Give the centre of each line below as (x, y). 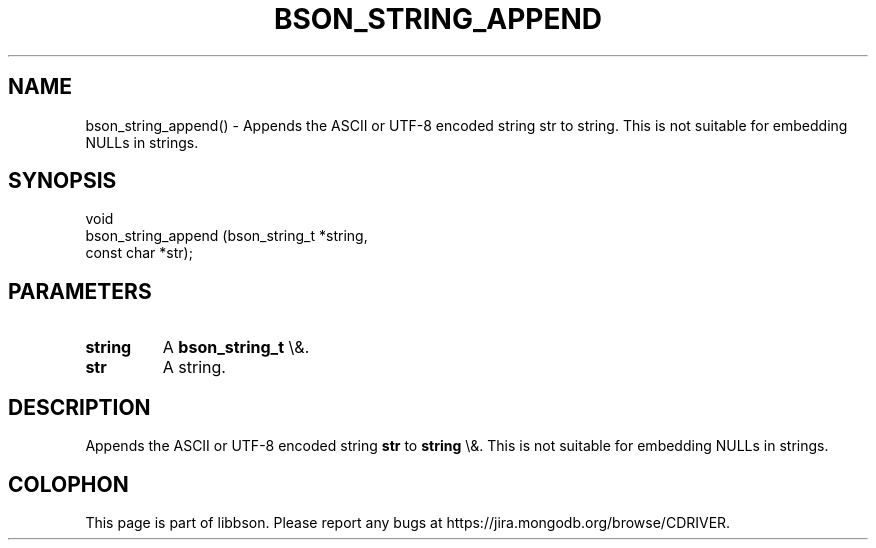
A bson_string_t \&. (236, 347)
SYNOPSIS (62, 181)
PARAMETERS (80, 291)
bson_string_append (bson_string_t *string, (226, 236)
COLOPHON (68, 484)
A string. (194, 367)
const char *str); (139, 253)
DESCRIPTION (79, 407)
